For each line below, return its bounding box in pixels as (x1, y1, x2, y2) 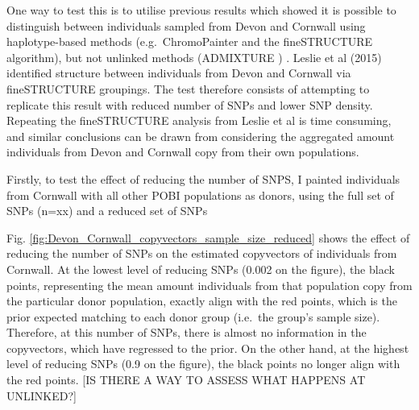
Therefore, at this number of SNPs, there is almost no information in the (6, 324, 367, 341)
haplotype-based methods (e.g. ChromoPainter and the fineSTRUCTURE (6, 33, 373, 50)
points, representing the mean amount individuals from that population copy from (6, 276, 413, 293)
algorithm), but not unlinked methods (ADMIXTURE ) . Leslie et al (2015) (6, 48, 382, 65)
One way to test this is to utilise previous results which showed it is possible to (6, 2, 396, 18)
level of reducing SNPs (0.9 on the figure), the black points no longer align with (6, 355, 400, 372)
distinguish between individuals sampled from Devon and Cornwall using (6, 17, 366, 34)
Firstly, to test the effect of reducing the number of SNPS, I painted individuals (6, 170, 400, 187)
